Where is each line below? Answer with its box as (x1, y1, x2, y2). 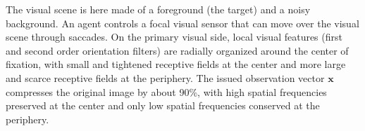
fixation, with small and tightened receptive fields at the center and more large (6, 57, 346, 71)
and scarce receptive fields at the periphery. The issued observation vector (6, 70, 325, 85)
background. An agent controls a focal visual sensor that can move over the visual (6, 15, 359, 30)
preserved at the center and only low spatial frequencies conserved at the (6, 98, 320, 113)
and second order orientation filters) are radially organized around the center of (6, 43, 349, 57)
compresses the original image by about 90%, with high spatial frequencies (6, 84, 327, 99)
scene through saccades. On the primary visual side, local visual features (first (6, 29, 342, 44)
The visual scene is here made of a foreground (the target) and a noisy (6, 2, 311, 16)
